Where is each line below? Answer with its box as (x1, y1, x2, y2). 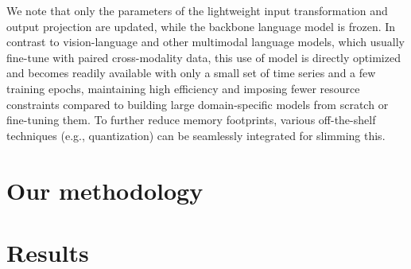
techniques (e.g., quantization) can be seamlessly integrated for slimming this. (6, 127, 386, 143)
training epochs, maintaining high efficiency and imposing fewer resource (6, 80, 360, 96)
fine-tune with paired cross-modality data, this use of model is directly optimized (6, 49, 401, 65)
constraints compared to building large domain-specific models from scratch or (6, 96, 389, 112)
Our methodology (6, 173, 204, 206)
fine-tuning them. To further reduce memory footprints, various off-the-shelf (6, 111, 376, 128)
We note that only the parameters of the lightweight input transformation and (6, 2, 388, 18)
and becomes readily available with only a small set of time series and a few (6, 64, 376, 81)
